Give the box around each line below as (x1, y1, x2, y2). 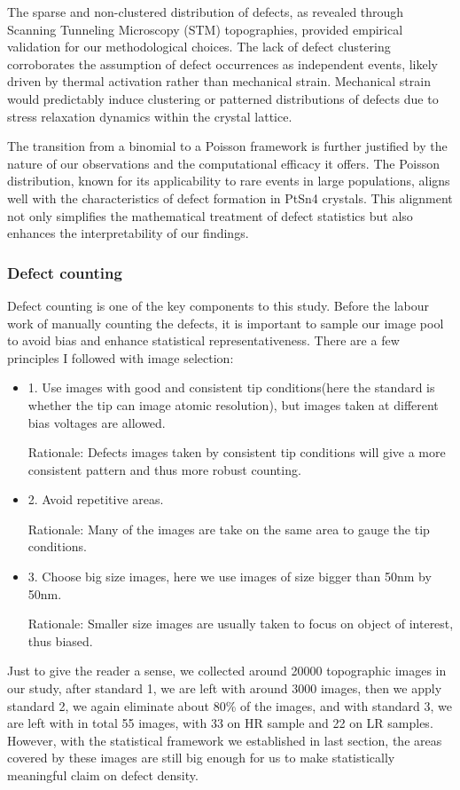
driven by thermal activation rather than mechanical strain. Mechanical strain (7, 72, 431, 91)
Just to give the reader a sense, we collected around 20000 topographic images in (7, 661, 447, 680)
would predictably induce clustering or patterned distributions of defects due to (7, 89, 439, 107)
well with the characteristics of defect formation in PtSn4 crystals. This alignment (7, 188, 453, 207)
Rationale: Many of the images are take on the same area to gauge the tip (27, 519, 430, 538)
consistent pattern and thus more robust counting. (27, 460, 301, 478)
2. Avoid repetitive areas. (27, 490, 164, 509)
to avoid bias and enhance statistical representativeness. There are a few (7, 331, 400, 350)
